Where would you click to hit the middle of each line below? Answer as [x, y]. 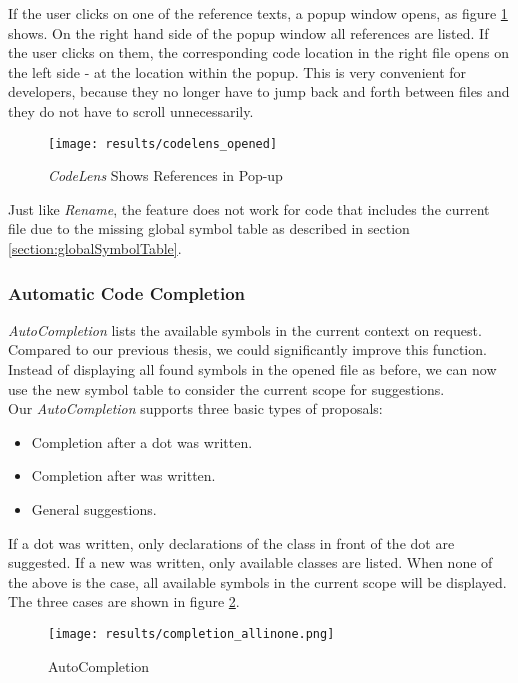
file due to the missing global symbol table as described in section [209, 228]
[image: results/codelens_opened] [163, 143]
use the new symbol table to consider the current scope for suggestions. [226, 388]
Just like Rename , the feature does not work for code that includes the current [249, 208]
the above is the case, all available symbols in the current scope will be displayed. [257, 581]
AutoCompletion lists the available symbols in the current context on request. [245, 329]
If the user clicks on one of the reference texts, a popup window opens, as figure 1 [258, 13]
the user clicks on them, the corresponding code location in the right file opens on [258, 52]
